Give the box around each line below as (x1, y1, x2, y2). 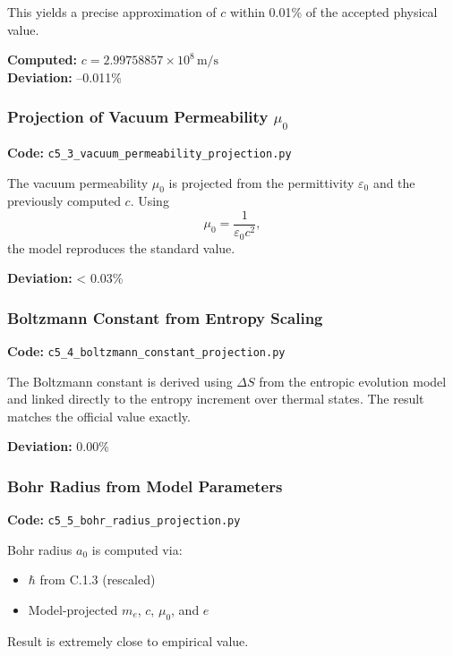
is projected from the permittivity (168, 173, 355, 192)
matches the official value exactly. (7, 406, 191, 425)
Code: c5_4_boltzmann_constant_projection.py (7, 341, 286, 360)
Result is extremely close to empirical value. (7, 631, 249, 650)
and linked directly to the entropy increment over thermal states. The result (7, 389, 424, 408)
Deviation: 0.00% (7, 437, 109, 456)
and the (372, 173, 415, 192)
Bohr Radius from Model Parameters (7, 474, 283, 497)
